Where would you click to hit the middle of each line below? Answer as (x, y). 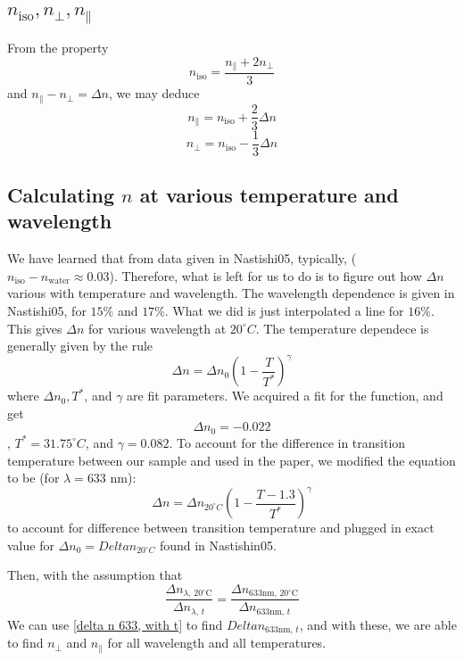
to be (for (33, 478)
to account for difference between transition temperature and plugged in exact (221, 528)
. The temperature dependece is (342, 328)
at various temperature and (269, 195)
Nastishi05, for (47, 311)
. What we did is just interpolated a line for (284, 311)
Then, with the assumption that (95, 575)
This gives (35, 328)
